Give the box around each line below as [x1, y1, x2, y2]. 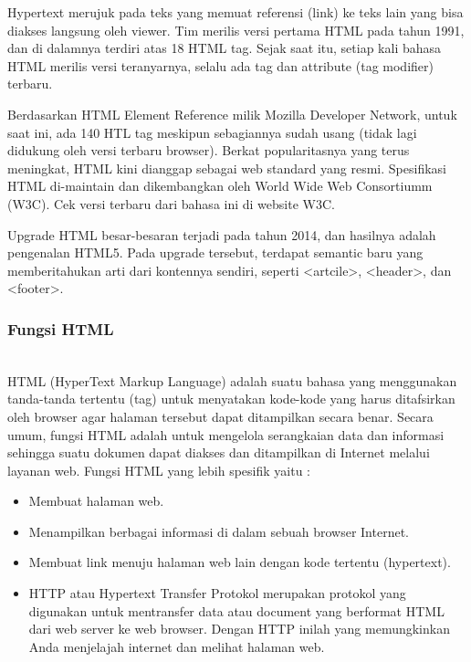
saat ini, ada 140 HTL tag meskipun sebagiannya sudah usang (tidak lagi [7, 122, 417, 142]
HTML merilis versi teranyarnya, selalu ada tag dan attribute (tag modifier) [7, 56, 434, 75]
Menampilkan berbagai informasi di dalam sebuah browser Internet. [28, 521, 409, 541]
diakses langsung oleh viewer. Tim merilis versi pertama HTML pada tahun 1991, [7, 20, 465, 39]
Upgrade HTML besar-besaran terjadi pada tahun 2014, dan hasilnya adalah [7, 225, 436, 244]
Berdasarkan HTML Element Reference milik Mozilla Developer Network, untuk [7, 104, 457, 123]
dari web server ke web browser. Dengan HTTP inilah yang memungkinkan [28, 619, 450, 638]
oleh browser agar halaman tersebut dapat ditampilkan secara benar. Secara [7, 406, 434, 426]
